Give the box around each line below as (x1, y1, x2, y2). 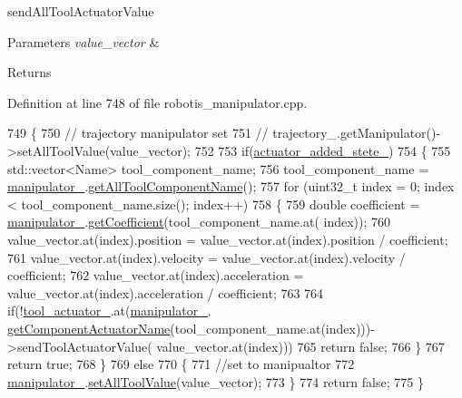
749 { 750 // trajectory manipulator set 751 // (7, 123, 269, 142)
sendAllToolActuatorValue (7, 2, 154, 20)
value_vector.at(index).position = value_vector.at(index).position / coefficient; (7, 229, 448, 248)
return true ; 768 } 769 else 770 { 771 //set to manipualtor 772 (7, 354, 355, 374)
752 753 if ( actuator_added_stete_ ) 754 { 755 (194, 141, 451, 160)
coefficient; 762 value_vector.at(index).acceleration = (7, 266, 304, 285)
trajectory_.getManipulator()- (272, 123, 441, 142)
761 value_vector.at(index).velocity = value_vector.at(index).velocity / (7, 248, 406, 267)
